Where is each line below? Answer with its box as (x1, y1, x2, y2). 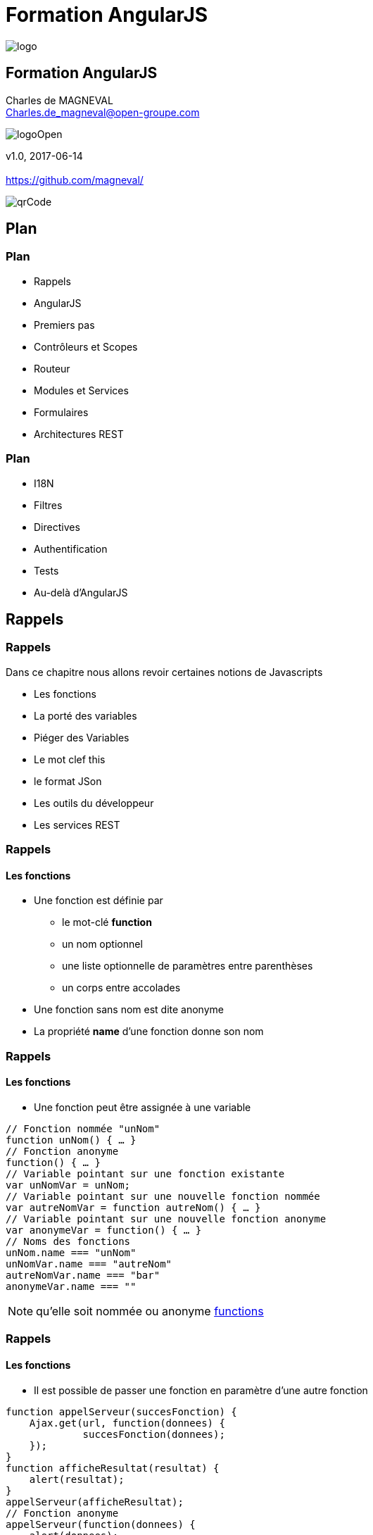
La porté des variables (34, 709, 137, 722)
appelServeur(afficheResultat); (6, 1496, 184, 1508)
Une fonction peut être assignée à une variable (34, 1101, 251, 1113)
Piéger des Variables (34, 731, 129, 744)
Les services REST (34, 818, 120, 831)
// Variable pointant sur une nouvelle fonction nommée (6, 1190, 320, 1202)
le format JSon (34, 775, 102, 787)
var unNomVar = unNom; (6, 1179, 131, 1191)
